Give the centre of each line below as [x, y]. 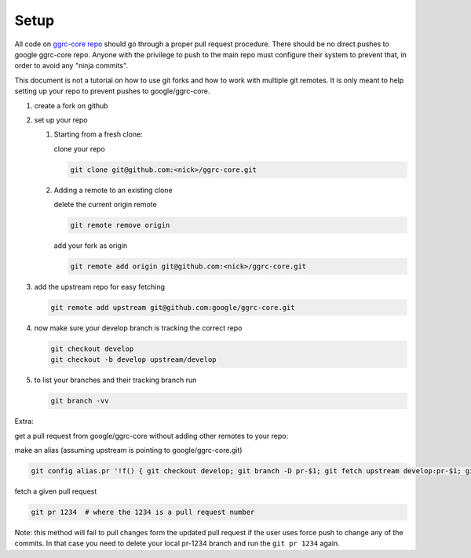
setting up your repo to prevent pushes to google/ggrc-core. [112, 91]
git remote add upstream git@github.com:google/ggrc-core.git [173, 307]
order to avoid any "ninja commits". [71, 66]
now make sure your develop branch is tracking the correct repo [138, 328]
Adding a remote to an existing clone [113, 190]
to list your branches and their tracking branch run [115, 380]
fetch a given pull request [56, 491]
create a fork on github [71, 105]
